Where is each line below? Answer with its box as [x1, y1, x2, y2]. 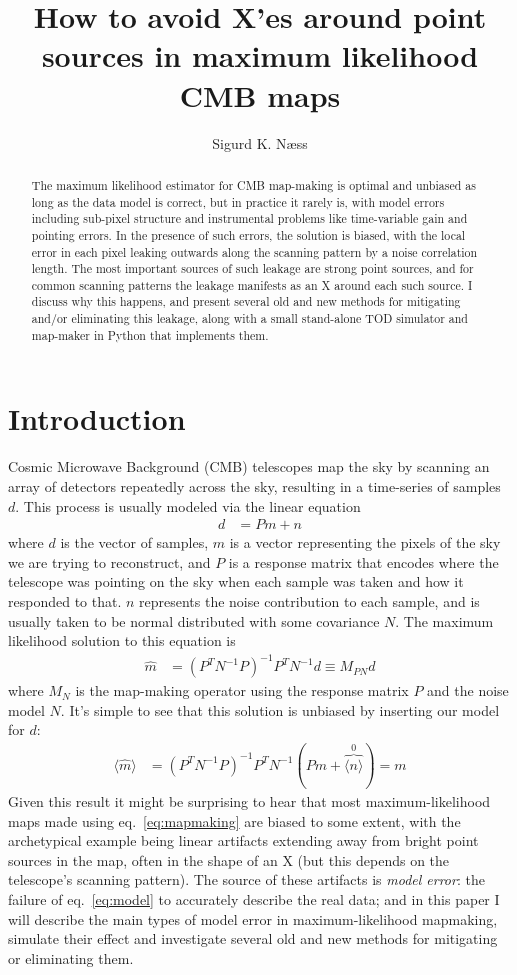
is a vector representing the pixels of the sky [229, 532, 501, 553]
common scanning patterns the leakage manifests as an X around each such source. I [31, 276, 473, 293]
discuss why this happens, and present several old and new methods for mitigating [31, 293, 461, 310]
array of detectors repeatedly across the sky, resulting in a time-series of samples [8, 475, 501, 496]
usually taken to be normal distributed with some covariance [8, 610, 380, 631]
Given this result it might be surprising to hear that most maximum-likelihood [8, 791, 491, 812]
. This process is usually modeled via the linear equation [15, 495, 361, 516]
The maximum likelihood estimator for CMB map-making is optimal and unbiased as [31, 176, 476, 193]
